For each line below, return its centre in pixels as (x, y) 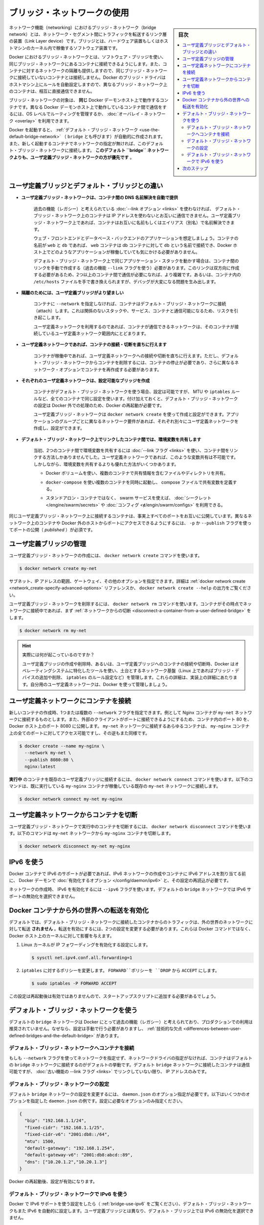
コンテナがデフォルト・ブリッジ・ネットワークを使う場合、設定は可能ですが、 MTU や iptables (132, 392)
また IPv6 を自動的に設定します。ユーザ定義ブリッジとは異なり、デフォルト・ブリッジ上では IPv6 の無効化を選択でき (136, 1211)
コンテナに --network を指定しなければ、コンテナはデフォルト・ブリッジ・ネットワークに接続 (130, 304)
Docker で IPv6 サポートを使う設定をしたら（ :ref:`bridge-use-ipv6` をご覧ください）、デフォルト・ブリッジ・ (120, 1204)
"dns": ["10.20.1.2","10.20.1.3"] (66, 1162)
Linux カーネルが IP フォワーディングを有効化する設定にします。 (86, 944)
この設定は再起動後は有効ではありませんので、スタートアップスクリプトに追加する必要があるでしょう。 (114, 996)
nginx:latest (40, 766)
